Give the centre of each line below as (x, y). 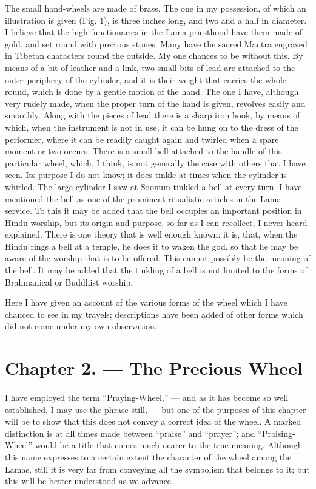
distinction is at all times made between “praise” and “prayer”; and (130, 433)
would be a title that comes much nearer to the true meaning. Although (169, 445)
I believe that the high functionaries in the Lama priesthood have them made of (154, 32)
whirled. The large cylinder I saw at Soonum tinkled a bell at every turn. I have (153, 186)
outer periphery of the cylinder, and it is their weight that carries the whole (146, 79)
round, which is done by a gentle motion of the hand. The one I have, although (152, 91)
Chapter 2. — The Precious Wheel (154, 368)
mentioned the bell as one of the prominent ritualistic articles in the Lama (143, 198)
